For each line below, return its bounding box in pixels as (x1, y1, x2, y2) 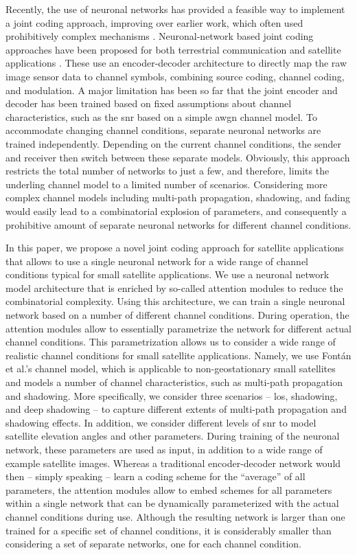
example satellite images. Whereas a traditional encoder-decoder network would (5, 455, 341, 470)
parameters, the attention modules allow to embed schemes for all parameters (5, 482, 332, 497)
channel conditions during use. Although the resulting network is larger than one (5, 509, 345, 523)
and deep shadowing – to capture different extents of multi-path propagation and (5, 402, 347, 416)
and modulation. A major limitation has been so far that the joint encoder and (5, 82, 338, 97)
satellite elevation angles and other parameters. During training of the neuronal (5, 429, 340, 443)
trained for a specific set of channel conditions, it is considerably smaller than (5, 523, 332, 537)
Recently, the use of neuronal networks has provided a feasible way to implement (5, 2, 345, 16)
